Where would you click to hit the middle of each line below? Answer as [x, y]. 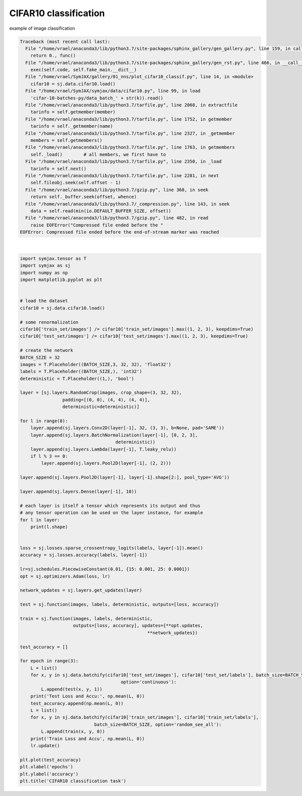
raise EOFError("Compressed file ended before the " [97, 225]
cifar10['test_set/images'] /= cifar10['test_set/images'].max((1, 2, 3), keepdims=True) [134, 336]
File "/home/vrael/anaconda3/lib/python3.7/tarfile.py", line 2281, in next [122, 176]
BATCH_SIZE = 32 [40, 357]
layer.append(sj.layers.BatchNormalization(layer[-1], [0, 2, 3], [114, 435]
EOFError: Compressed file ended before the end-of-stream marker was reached [119, 232]
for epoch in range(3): [49, 661]
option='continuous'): [148, 682]
